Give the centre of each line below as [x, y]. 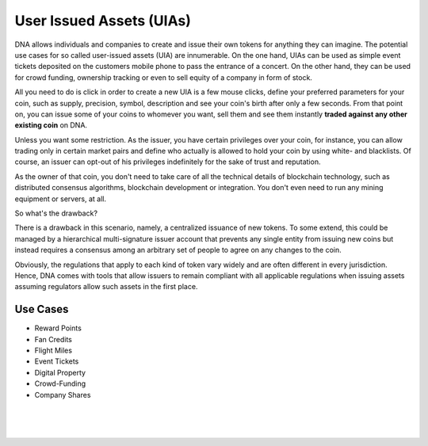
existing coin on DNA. [51, 125]
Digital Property [60, 372]
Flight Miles [53, 351]
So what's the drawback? [56, 213]
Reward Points [58, 328]
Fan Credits [53, 339]
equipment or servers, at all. [61, 199]
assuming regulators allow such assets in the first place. [106, 287]
